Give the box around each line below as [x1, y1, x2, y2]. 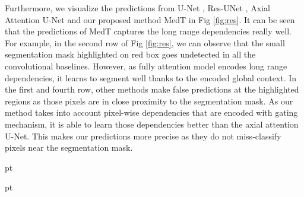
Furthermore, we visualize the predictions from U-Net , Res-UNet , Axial [5, 2, 270, 14]
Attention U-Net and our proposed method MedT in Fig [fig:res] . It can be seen [5, 13, 295, 26]
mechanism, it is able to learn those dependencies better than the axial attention [5, 117, 299, 130]
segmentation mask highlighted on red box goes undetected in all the [5, 48, 256, 61]
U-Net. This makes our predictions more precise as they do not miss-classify [5, 129, 281, 142]
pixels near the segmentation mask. [5, 141, 133, 154]
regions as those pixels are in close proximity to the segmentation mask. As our [5, 94, 293, 107]
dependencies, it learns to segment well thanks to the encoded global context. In [5, 71, 297, 84]
